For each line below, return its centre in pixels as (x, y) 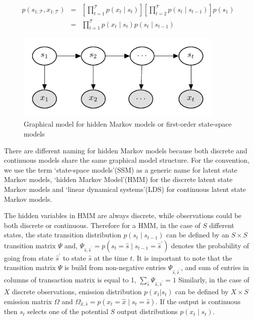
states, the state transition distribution (63, 235)
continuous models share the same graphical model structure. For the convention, (127, 160)
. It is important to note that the (182, 257)
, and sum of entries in (215, 267)
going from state (29, 257)
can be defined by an (198, 235)
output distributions (147, 311)
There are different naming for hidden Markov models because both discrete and (126, 150)
